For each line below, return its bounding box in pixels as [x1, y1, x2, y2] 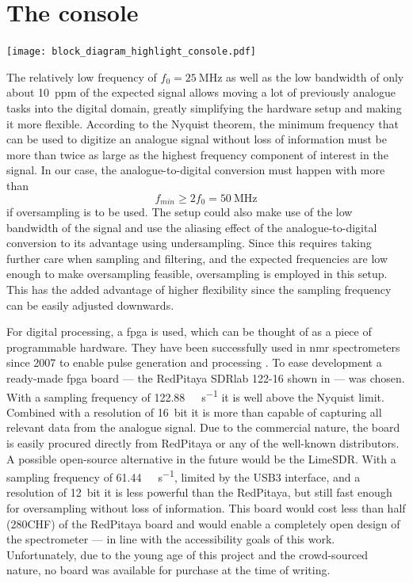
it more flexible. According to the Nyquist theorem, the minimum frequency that [6, 115, 399, 131]
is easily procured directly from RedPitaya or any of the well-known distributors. [6, 434, 400, 451]
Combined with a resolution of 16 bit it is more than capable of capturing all [6, 403, 382, 420]
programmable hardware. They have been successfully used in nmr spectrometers [6, 338, 400, 355]
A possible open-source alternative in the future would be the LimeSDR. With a [6, 450, 396, 467]
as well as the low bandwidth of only [226, 68, 404, 85]
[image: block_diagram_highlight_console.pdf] [6, 46, 256, 58]
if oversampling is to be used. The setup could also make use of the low [6, 203, 353, 219]
